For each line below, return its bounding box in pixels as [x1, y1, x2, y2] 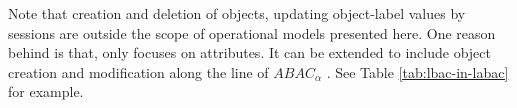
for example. [8, 81, 84, 102]
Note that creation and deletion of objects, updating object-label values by [8, 3, 466, 23]
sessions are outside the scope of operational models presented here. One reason [8, 22, 496, 43]
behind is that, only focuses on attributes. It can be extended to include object [8, 42, 491, 63]
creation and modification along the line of [8, 61, 269, 82]
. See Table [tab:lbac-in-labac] [326, 61, 509, 82]
